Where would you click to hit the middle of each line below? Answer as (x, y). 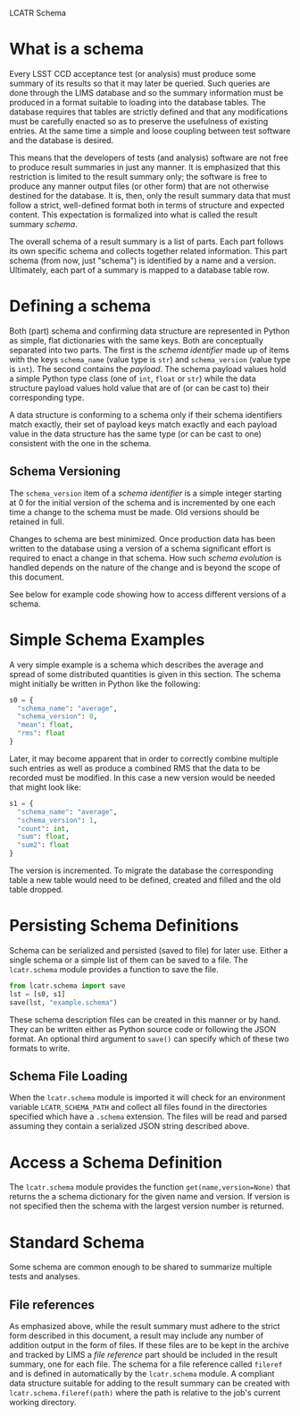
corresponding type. (47, 397)
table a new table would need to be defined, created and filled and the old (145, 880)
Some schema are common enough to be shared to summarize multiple (141, 1267)
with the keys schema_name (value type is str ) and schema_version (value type (150, 359)
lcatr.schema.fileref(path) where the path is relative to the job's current (145, 1393)
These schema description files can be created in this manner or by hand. (145, 1020)
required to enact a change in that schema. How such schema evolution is (146, 557)
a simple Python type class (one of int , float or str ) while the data (133, 378)
